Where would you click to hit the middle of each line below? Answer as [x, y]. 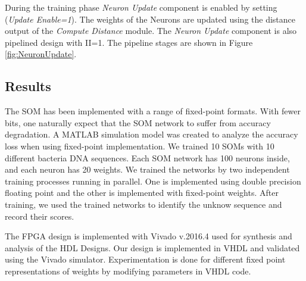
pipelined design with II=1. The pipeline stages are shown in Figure [129, 42]
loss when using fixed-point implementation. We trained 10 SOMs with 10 [140, 146]
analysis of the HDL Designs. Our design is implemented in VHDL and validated [152, 247]
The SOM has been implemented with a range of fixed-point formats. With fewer [153, 111]
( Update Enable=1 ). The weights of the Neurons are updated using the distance [150, 19]
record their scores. [40, 216]
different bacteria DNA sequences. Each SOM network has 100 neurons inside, [147, 157]
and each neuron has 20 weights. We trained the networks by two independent [147, 169]
